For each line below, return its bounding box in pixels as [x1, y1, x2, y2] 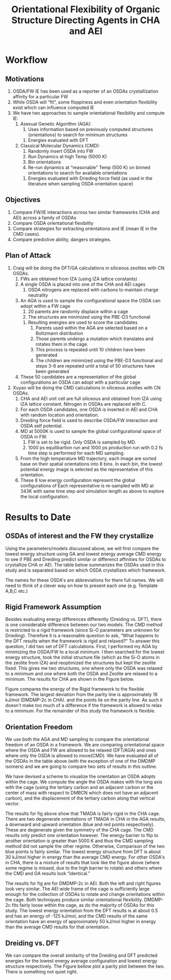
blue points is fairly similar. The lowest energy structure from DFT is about [5, 849, 161, 855]
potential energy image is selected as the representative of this [20, 466, 153, 472]
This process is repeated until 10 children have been [35, 346, 145, 352]
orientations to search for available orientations [28, 170, 128, 176]
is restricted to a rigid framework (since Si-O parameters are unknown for [5, 627, 160, 633]
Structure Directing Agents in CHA [11, 14, 160, 26]
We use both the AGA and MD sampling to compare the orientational [5, 736, 149, 742]
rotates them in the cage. [35, 341, 88, 347]
